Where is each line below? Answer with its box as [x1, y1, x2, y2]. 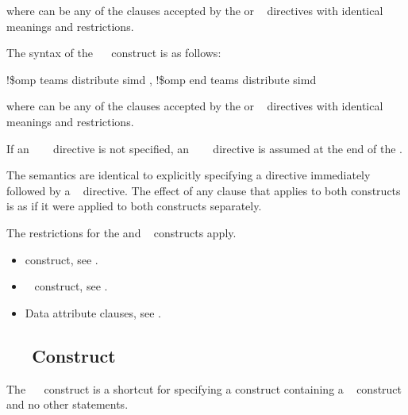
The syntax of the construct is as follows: [6, 44, 221, 61]
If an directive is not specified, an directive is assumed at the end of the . [6, 140, 402, 156]
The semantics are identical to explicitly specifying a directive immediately [6, 167, 371, 183]
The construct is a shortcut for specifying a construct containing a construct [6, 380, 402, 397]
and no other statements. [6, 396, 129, 413]
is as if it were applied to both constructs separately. [6, 198, 262, 214]
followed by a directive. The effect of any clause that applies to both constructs [6, 182, 401, 198]
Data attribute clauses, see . [25, 304, 161, 321]
